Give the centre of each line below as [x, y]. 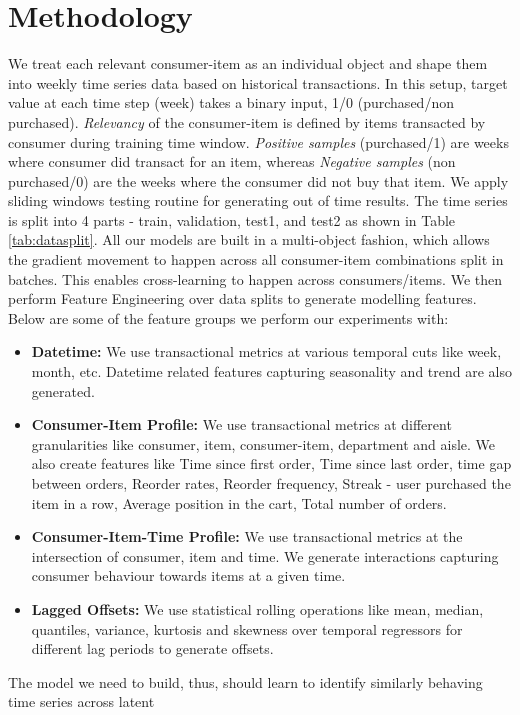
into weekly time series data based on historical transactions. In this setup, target [258, 82]
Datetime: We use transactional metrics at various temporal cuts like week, [266, 351]
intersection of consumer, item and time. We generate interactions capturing [265, 555]
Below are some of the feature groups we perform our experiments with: [228, 317]
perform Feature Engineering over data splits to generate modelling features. [242, 298]
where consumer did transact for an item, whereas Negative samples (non [232, 161]
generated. [63, 390]
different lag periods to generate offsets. [152, 648]
